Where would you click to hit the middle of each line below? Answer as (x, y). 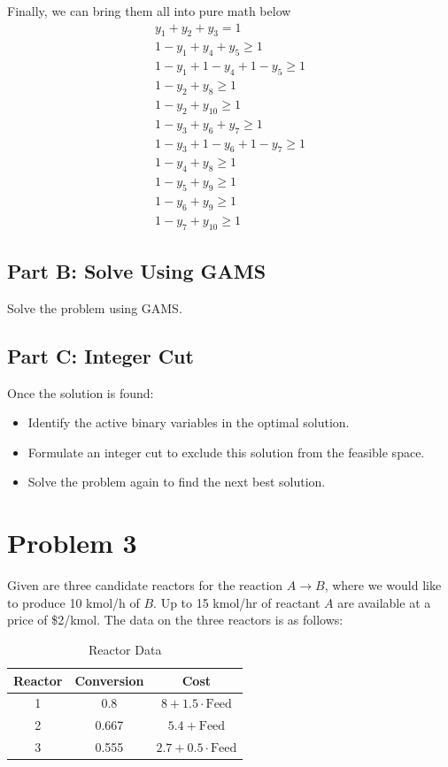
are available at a (384, 602)
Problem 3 (72, 543)
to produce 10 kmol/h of (73, 602)
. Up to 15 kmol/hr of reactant (237, 602)
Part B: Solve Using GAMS (137, 271)
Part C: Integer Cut (100, 355)
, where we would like (383, 585)
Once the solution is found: (81, 392)
